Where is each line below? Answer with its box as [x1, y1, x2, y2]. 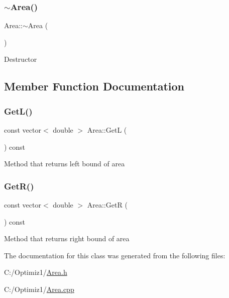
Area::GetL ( [87, 125, 127, 135]
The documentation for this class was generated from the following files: [4, 250, 225, 260]
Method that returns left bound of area [4, 158, 125, 169]
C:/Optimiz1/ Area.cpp [4, 283, 74, 294]
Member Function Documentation [4, 78, 185, 94]
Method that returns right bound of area [4, 233, 130, 244]
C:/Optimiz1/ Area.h [4, 267, 67, 277]
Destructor [4, 54, 37, 64]
